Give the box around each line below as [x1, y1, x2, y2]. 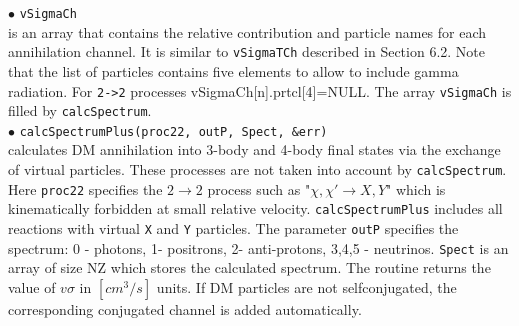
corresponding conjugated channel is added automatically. [8, 298, 362, 319]
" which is [386, 178, 446, 199]
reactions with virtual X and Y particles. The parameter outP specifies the [8, 218, 459, 239]
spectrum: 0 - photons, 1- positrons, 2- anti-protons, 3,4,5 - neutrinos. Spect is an [8, 237, 509, 258]
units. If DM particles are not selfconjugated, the [156, 276, 457, 297]
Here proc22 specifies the [8, 178, 163, 199]
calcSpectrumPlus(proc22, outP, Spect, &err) [19, 124, 328, 139]
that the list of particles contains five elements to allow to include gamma [8, 60, 459, 81]
